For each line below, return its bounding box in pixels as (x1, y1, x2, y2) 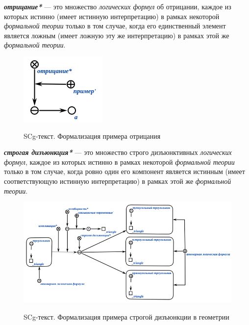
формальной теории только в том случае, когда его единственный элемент (4, 21, 226, 31)
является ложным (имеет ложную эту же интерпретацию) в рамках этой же (4, 30, 229, 40)
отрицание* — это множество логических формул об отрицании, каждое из (4, 1, 231, 11)
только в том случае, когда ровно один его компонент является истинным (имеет (4, 166, 245, 176)
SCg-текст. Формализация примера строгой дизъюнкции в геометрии (24, 311, 229, 322)
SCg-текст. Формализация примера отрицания (24, 130, 161, 141)
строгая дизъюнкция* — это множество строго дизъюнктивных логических (4, 147, 232, 157)
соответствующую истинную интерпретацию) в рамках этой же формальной (4, 175, 231, 186)
